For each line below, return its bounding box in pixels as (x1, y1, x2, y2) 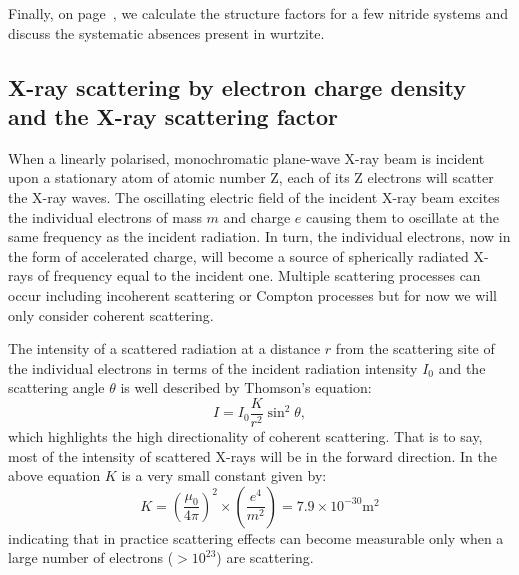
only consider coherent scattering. (8, 304, 214, 325)
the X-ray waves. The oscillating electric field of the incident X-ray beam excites (8, 186, 500, 207)
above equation (8, 465, 101, 486)
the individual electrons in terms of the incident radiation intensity (8, 357, 418, 378)
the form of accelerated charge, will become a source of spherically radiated (8, 245, 469, 266)
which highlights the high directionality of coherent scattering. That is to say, (8, 425, 483, 446)
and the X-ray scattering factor (8, 100, 338, 131)
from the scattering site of (335, 338, 495, 359)
